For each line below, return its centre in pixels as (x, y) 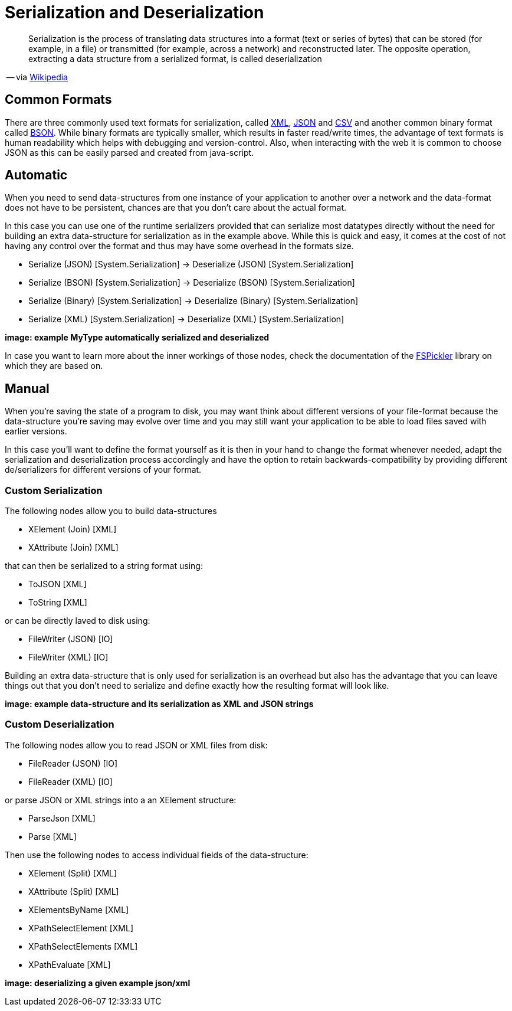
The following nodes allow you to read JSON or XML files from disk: (136, 745)
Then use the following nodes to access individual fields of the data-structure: (157, 855)
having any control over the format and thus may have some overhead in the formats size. (179, 246)
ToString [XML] (58, 603)
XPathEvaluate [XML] (70, 964)
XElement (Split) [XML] (73, 873)
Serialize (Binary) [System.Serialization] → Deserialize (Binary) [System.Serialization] (193, 301)
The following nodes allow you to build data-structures (111, 511)
